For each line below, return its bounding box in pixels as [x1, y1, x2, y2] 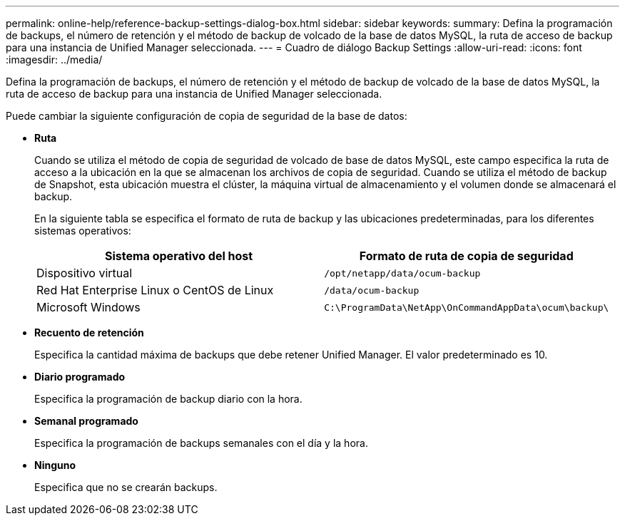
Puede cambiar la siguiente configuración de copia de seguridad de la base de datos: [6, 110, 407, 122]
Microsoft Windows [36, 300, 141, 314]
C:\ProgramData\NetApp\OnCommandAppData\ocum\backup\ [324, 301, 609, 313]
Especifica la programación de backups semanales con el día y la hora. [34, 437, 368, 449]
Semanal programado [34, 415, 138, 427]
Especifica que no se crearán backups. [34, 481, 218, 493]
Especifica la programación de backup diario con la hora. [34, 393, 303, 405]
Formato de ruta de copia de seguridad [359, 249, 574, 263]
